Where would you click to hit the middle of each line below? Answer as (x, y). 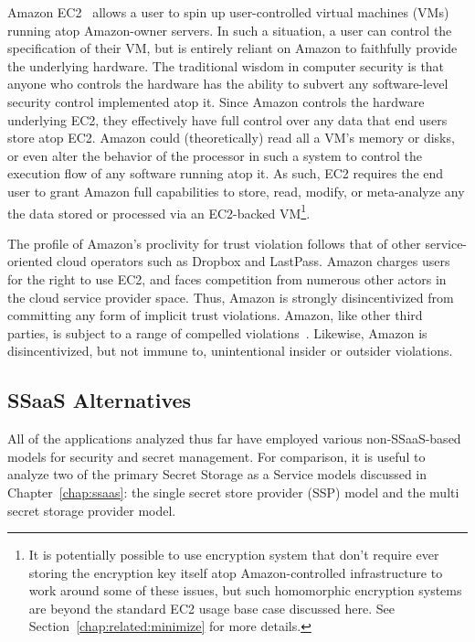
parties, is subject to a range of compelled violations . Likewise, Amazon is (217, 332)
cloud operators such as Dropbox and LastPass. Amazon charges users (253, 261)
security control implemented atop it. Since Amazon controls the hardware (216, 101)
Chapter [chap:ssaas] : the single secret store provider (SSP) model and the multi (233, 492)
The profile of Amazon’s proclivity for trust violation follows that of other (214, 243)
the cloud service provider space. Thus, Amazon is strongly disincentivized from (231, 297)
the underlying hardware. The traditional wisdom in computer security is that (226, 65)
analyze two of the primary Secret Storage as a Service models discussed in (217, 474)
